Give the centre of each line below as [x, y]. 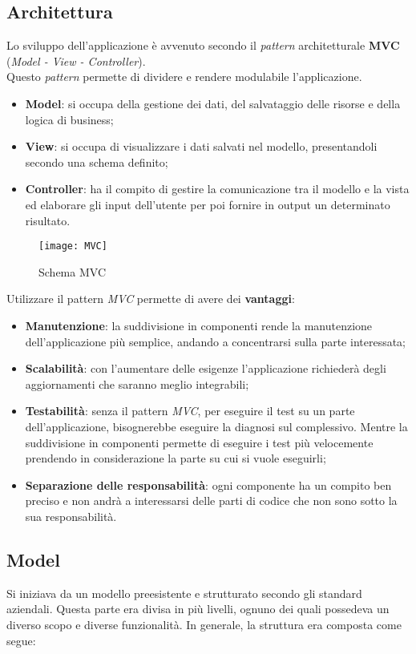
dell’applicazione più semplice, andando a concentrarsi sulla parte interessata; [216, 341]
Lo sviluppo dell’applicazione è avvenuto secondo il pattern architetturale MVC [203, 45]
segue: [21, 640]
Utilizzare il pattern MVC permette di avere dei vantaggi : [151, 299]
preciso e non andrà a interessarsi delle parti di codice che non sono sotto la [211, 501]
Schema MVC [72, 271]
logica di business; [69, 119]
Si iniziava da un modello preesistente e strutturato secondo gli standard [184, 593]
